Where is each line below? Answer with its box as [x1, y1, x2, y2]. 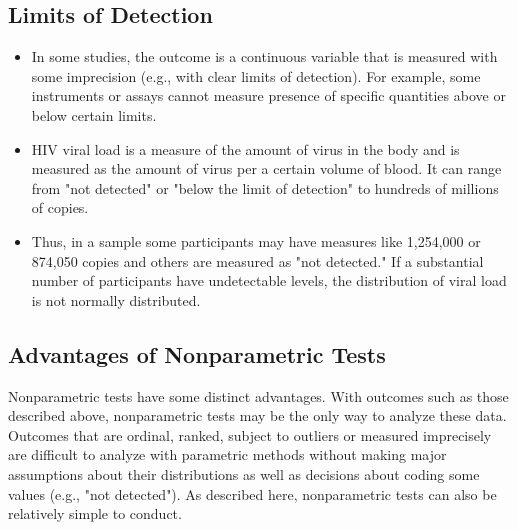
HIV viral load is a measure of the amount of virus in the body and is [31, 138, 460, 159]
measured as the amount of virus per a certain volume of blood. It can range [31, 158, 502, 179]
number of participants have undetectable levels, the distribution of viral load [31, 270, 507, 291]
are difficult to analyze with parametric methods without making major [8, 444, 447, 465]
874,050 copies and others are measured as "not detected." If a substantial [31, 250, 484, 271]
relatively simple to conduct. [8, 503, 182, 524]
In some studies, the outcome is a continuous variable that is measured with [31, 46, 498, 67]
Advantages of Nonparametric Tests [8, 338, 386, 369]
